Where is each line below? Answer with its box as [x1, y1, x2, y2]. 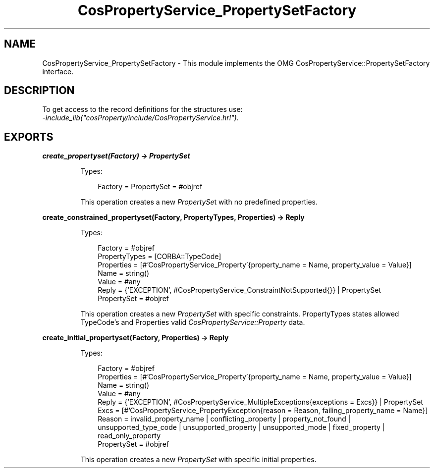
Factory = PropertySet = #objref [98, 182, 203, 191]
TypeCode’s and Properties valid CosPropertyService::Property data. [80, 318, 305, 327]
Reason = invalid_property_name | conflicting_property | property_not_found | [98, 415, 351, 423]
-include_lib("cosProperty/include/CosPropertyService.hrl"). [42, 113, 239, 122]
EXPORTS [4, 130, 54, 143]
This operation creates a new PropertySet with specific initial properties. [80, 455, 317, 464]
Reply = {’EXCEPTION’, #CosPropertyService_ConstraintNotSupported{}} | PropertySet [98, 286, 381, 295]
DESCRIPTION [4, 84, 75, 97]
